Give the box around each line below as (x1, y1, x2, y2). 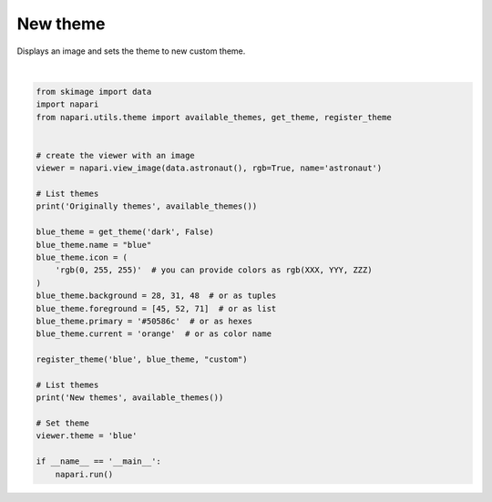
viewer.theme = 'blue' (36, 431, 138, 441)
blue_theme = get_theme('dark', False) (36, 227, 214, 237)
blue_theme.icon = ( (36, 252, 128, 262)
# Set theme (36, 418, 90, 428)
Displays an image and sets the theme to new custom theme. (16, 46, 246, 56)
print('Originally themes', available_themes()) (36, 201, 258, 211)
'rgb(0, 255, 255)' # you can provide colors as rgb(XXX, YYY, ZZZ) (55, 265, 373, 275)
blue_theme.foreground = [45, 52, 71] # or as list (36, 303, 277, 313)
